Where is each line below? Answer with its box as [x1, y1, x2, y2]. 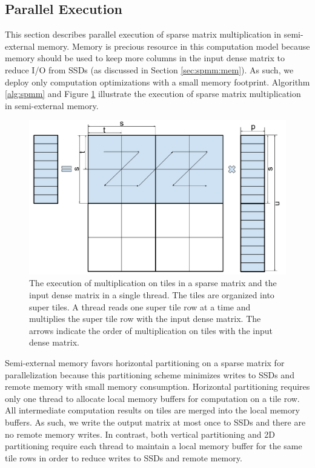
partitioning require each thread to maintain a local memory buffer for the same [5, 440, 302, 452]
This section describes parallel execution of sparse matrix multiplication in [5, 28, 282, 41]
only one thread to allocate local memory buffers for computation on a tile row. [5, 392, 300, 404]
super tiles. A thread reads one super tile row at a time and [29, 300, 251, 313]
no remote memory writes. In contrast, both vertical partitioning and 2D [5, 427, 275, 440]
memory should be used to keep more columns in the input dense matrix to [5, 52, 285, 64]
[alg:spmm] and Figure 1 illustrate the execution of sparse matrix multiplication [5, 87, 301, 100]
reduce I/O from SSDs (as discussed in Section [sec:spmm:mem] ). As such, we [5, 63, 294, 76]
